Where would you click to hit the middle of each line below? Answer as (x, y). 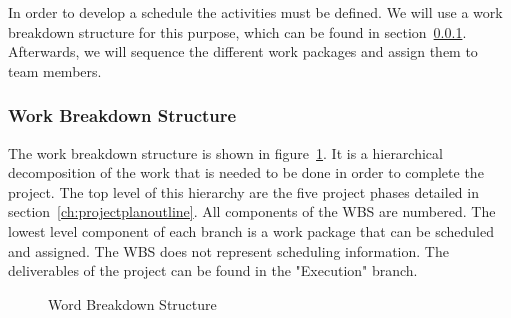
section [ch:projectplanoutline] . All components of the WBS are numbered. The (252, 211)
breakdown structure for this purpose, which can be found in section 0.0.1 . (237, 31)
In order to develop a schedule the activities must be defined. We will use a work (255, 12)
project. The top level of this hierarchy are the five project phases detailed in (243, 191)
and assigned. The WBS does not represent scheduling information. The (228, 250)
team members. (55, 70)
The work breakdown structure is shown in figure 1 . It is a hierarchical (225, 152)
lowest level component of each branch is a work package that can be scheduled (251, 230)
